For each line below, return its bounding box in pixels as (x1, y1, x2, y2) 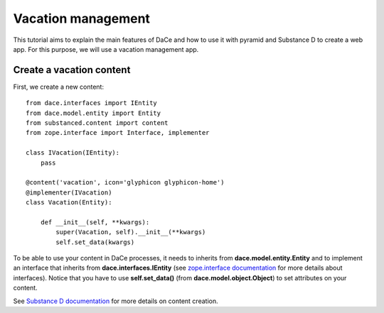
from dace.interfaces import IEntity (26, 99, 158, 107)
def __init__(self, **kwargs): (40, 218, 150, 226)
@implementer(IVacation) (26, 188, 112, 197)
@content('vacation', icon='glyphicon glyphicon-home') (26, 178, 225, 187)
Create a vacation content (13, 64, 131, 76)
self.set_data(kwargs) (55, 238, 135, 246)
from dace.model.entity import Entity (26, 109, 161, 117)
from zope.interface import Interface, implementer (26, 128, 210, 137)
